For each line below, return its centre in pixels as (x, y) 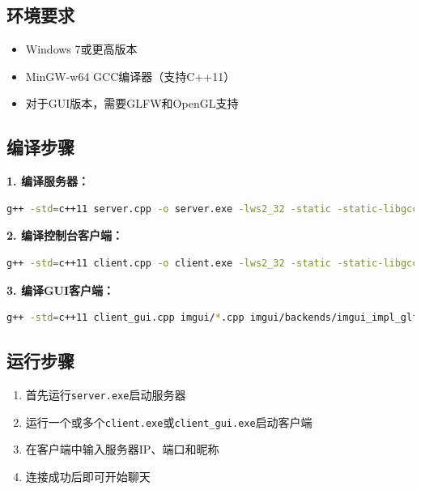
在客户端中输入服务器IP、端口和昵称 (122, 449)
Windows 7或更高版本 (81, 49)
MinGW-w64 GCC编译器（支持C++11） (130, 76)
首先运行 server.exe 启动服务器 (106, 394)
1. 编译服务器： (48, 181)
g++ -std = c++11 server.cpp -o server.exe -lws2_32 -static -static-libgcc (213, 209)
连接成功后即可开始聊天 (88, 476)
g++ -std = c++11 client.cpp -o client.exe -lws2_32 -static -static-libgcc (213, 263)
